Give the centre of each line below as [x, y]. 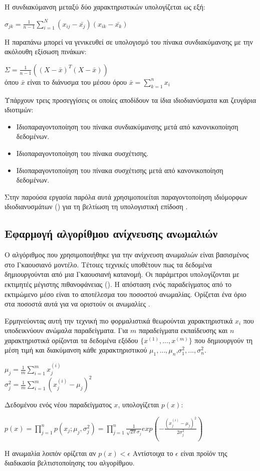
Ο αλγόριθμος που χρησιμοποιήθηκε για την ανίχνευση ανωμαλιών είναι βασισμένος [127, 255]
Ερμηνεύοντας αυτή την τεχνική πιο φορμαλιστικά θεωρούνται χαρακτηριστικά [119, 320]
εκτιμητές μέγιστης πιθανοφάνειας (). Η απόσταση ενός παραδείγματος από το [118, 284]
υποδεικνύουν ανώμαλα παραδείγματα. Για [66, 330]
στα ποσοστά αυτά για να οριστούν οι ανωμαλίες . [77, 304]
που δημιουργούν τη [224, 340]
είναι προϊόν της [204, 453]
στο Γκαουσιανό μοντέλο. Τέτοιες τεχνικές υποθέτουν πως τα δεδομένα [108, 264]
